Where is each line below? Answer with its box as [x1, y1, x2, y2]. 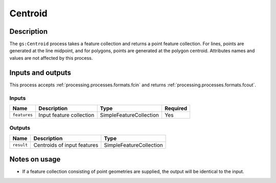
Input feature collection [38, 111, 95, 119]
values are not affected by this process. [9, 55, 93, 61]
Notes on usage [9, 155, 61, 164]
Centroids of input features [33, 141, 99, 148]
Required [164, 105, 188, 112]
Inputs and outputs [9, 68, 72, 77]
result [12, 142, 28, 148]
